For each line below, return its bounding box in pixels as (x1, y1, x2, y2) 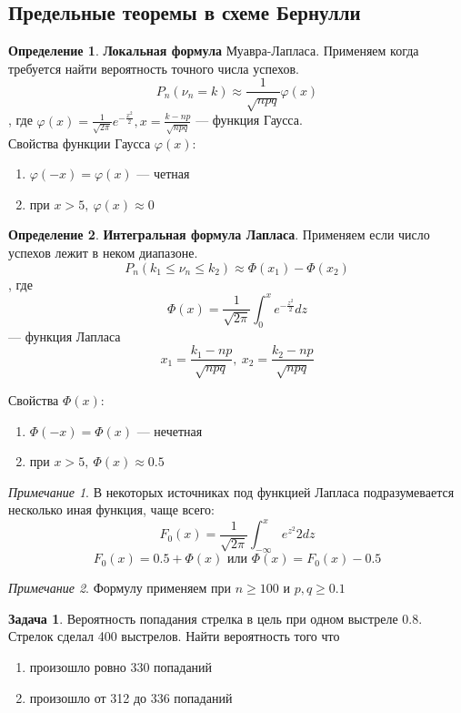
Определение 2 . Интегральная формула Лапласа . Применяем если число (8, 225, 430, 244)
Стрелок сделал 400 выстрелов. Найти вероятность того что (8, 626, 340, 646)
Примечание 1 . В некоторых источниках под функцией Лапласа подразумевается (8, 482, 455, 501)
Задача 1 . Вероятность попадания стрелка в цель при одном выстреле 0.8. (8, 608, 423, 627)
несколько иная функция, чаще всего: (8, 500, 215, 519)
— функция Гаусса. (195, 110, 303, 129)
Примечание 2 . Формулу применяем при (8, 578, 232, 597)
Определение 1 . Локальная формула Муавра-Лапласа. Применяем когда (8, 41, 419, 60)
